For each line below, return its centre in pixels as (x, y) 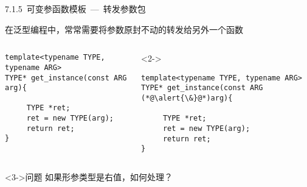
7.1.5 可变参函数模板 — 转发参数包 (75, 9)
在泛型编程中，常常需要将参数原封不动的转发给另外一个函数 (124, 29)
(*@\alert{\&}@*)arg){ (187, 98)
